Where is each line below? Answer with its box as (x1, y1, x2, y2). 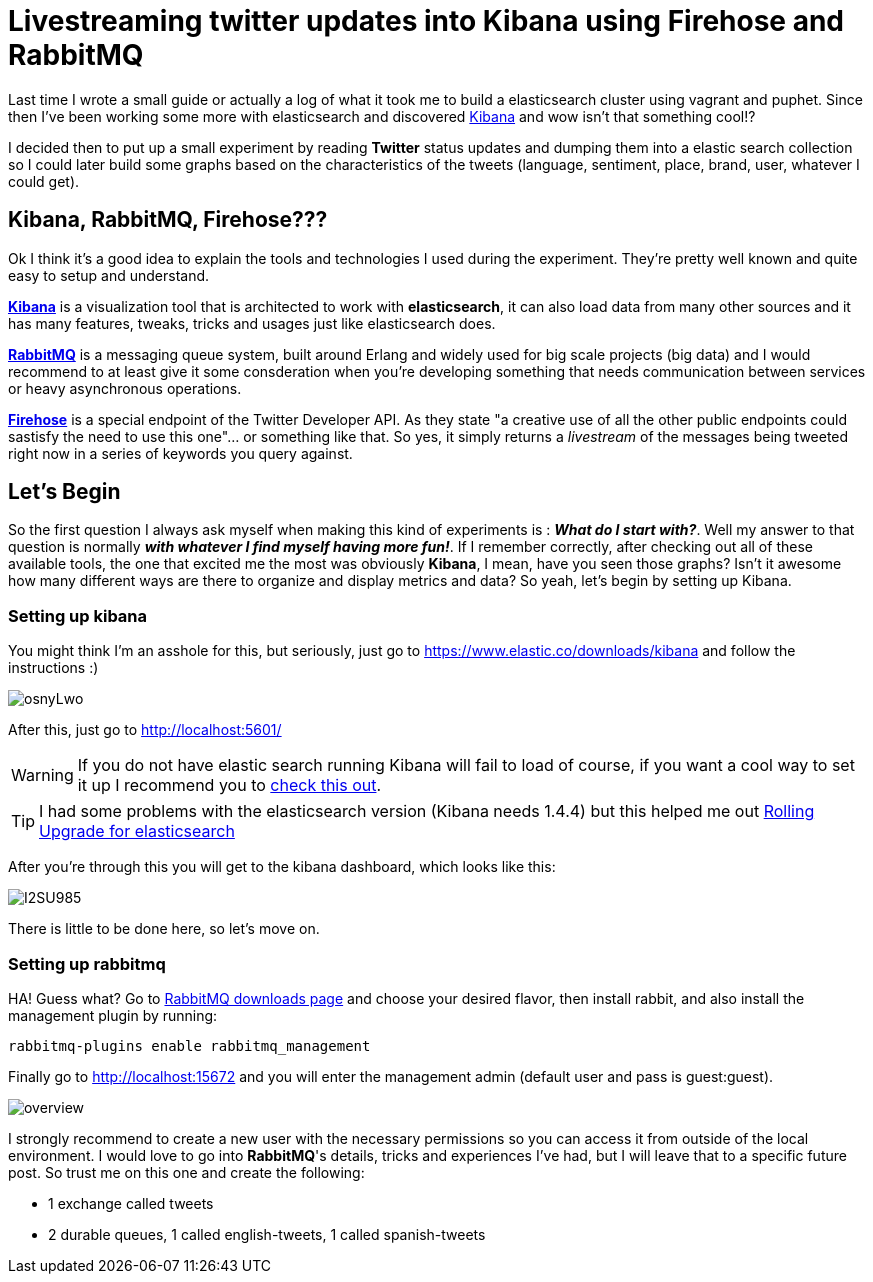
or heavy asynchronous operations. (8, 379, 242, 397)
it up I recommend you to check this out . (77, 775, 382, 796)
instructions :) (8, 659, 99, 677)
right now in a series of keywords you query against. (8, 444, 353, 462)
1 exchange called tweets (48, 1194, 214, 1212)
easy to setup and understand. (8, 266, 210, 284)
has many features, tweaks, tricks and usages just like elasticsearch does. (8, 314, 496, 332)
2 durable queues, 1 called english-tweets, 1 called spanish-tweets (48, 1225, 486, 1243)
